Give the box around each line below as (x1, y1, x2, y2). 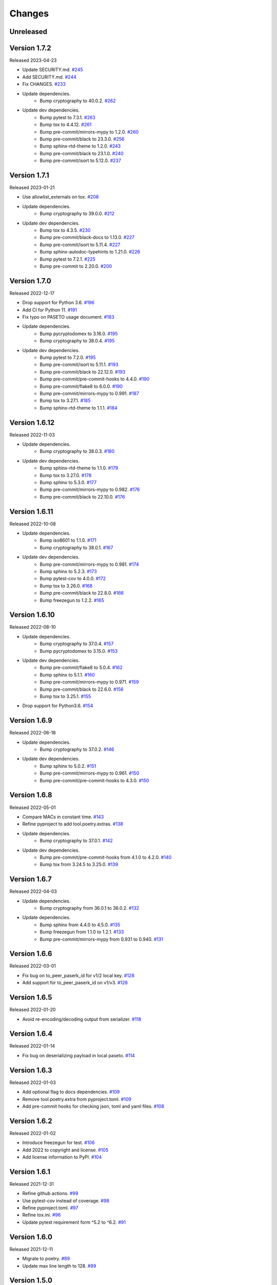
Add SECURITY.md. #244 (22, 74, 77, 80)
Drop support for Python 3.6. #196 (22, 300, 95, 306)
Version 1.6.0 (9, 1233, 52, 1241)
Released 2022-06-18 (9, 730, 56, 736)
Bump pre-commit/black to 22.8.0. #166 (39, 590, 124, 596)
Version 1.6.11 (9, 507, 53, 516)
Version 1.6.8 (9, 791, 52, 799)
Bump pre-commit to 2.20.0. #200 (39, 263, 112, 269)
